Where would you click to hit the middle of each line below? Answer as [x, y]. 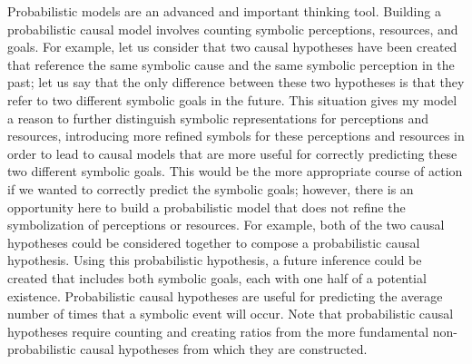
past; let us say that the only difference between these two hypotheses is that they [236, 82]
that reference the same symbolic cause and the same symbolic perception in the [231, 64]
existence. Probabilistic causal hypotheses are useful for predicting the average [225, 295]
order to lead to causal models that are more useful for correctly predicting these [232, 153]
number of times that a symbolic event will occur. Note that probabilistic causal [231, 314]
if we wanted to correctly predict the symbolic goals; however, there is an [211, 188]
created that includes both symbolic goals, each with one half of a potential [217, 277]
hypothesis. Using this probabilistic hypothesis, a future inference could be [215, 260]
